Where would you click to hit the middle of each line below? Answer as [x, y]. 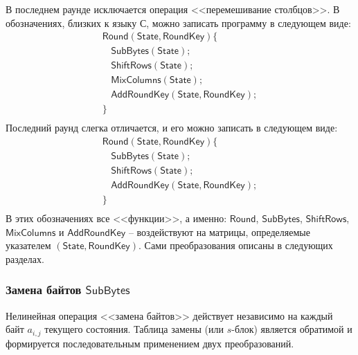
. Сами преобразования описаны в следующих [236, 245]
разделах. [25, 258]
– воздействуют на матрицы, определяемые [219, 231]
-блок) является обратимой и [292, 329]
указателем [28, 245]
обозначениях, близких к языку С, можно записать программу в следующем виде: [178, 22]
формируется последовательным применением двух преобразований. [150, 343]
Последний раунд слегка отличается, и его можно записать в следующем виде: [172, 128]
